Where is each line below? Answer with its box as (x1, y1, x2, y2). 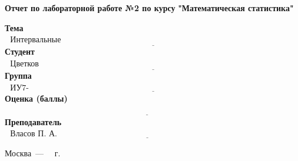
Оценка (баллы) (5, 92, 68, 105)
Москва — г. (5, 146, 61, 159)
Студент (5, 45, 35, 58)
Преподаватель (5, 115, 62, 128)
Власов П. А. (10, 130, 57, 139)
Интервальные (10, 36, 61, 45)
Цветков (10, 60, 39, 68)
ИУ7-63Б (10, 83, 29, 92)
